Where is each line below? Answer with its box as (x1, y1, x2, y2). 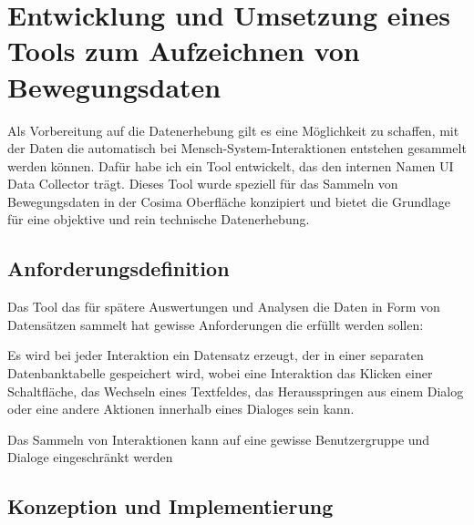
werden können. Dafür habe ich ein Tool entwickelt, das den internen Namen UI (7, 156, 454, 175)
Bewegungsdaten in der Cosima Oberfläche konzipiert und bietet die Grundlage (7, 191, 450, 211)
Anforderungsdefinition (7, 254, 230, 283)
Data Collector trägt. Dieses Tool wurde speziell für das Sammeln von (7, 174, 398, 193)
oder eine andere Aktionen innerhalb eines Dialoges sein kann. (7, 399, 355, 418)
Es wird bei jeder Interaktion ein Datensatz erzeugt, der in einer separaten (7, 345, 424, 365)
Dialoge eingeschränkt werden (7, 448, 173, 467)
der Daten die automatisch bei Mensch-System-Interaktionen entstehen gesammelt (7, 139, 467, 158)
